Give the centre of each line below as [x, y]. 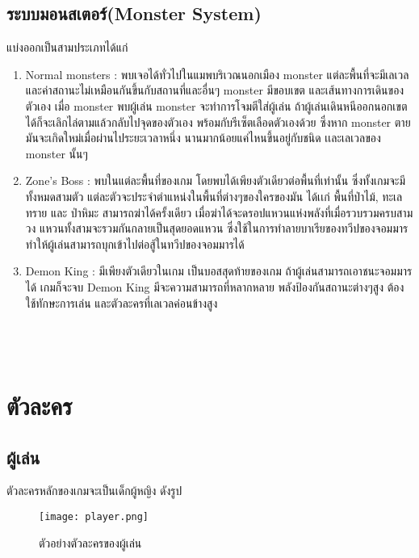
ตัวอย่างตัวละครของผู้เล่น [90, 542]
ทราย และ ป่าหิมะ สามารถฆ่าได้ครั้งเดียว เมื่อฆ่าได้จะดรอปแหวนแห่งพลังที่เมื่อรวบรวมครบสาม [219, 212]
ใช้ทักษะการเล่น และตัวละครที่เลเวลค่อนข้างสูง [122, 302]
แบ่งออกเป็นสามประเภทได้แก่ [67, 47]
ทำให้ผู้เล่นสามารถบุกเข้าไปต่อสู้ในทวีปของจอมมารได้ [135, 243]
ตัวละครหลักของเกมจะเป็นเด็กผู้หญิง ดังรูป [94, 491]
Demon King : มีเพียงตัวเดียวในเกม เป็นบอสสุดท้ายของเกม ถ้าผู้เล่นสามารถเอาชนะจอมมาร [219, 271]
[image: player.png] [94, 517]
